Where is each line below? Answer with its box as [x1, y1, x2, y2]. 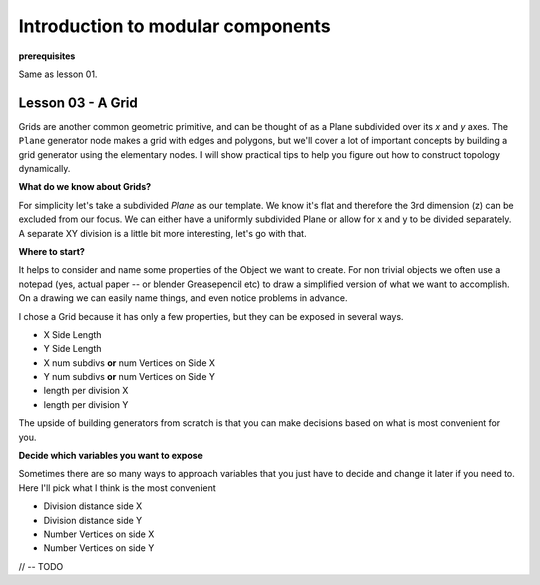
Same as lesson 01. [18, 68, 98, 80]
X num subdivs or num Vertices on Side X [43, 356, 215, 369]
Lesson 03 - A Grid [18, 94, 139, 111]
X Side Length [43, 328, 102, 340]
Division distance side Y [43, 514, 143, 526]
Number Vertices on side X [43, 528, 155, 540]
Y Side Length [43, 343, 102, 355]
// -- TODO [18, 560, 64, 572]
